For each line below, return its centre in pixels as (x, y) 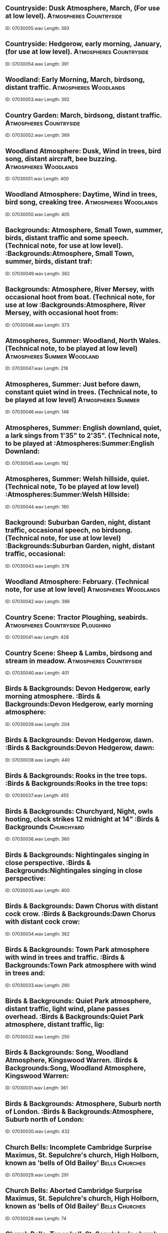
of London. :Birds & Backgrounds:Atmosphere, (79, 1111)
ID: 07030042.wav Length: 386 (38, 602)
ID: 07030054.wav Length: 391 (37, 64)
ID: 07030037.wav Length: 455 (37, 796)
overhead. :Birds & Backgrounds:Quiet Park (74, 1017)
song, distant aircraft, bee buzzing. (61, 159)
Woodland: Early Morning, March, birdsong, (75, 80)
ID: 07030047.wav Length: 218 (37, 369)
